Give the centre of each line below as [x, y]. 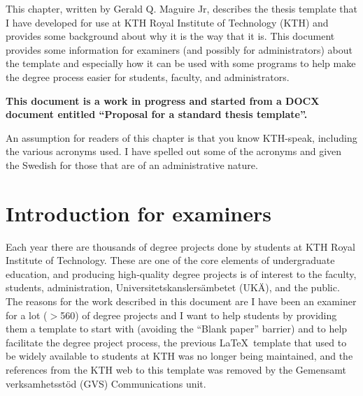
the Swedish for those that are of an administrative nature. [132, 164]
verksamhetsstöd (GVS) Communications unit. [106, 383]
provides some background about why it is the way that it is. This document [170, 36]
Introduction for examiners [138, 213]
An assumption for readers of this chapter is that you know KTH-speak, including [181, 137]
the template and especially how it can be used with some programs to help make [181, 63]
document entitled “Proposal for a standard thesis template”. [157, 114]
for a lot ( [27, 315]
